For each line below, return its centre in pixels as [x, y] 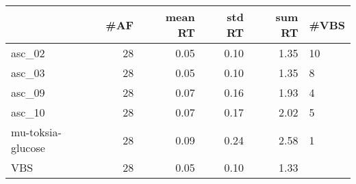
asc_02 [28, 53]
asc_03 [28, 73]
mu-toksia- [36, 132]
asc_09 [28, 92]
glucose [28, 148]
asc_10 [28, 112]
